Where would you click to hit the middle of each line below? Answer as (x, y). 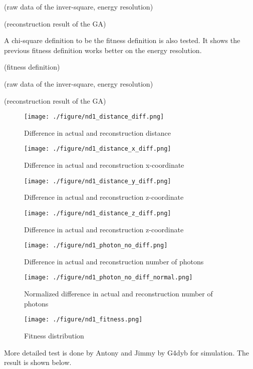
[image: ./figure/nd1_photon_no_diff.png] (96, 246)
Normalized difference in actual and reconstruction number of (118, 294)
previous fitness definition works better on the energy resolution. (103, 50)
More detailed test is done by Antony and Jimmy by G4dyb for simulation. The (127, 352)
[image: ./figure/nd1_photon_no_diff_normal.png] (108, 278)
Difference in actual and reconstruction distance (97, 132)
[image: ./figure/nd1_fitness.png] (83, 320)
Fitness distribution (54, 335)
